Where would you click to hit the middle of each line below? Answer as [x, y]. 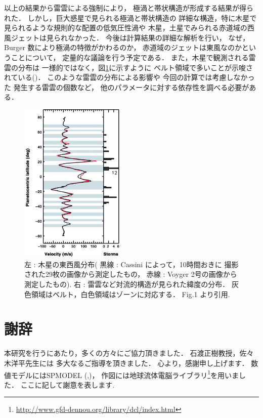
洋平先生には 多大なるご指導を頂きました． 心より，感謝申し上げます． [130, 363]
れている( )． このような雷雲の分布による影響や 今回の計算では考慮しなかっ [129, 77]
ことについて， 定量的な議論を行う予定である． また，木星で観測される [130, 57]
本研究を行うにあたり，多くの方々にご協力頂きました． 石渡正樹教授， [122, 353]
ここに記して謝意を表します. [68, 384]
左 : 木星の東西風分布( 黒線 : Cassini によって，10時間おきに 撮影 [131, 264]
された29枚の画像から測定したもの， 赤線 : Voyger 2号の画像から [131, 274]
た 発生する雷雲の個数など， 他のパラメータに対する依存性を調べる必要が [127, 87]
